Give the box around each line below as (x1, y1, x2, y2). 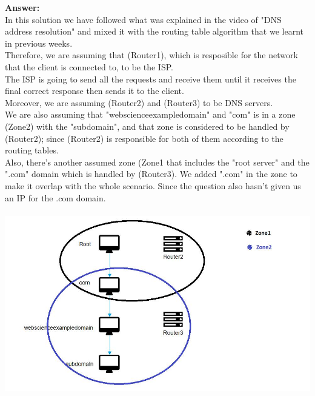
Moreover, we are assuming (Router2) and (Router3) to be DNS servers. (5, 96, 273, 109)
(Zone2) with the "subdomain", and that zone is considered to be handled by (5, 119, 290, 132)
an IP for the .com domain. (5, 191, 106, 204)
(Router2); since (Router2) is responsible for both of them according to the (5, 132, 283, 144)
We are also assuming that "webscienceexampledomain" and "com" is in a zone (5, 108, 296, 121)
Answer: (5, 1, 40, 13)
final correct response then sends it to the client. (5, 84, 184, 97)
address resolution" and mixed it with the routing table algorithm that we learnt (5, 25, 303, 38)
